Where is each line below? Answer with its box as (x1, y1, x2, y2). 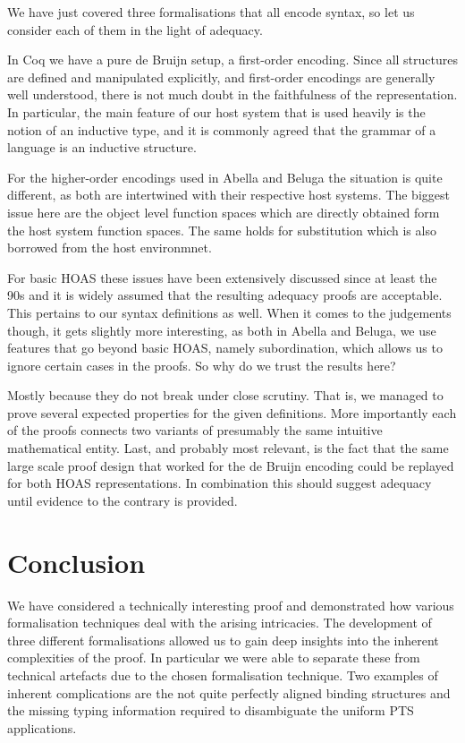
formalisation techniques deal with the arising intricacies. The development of (7, 613, 432, 632)
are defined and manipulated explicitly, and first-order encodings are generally (7, 67, 435, 86)
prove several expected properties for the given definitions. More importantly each (7, 403, 457, 422)
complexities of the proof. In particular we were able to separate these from (7, 648, 420, 667)
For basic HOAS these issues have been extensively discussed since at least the (7, 268, 437, 286)
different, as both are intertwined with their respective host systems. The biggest (7, 185, 450, 204)
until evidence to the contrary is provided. (7, 491, 238, 509)
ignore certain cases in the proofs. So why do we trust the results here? (7, 355, 396, 374)
